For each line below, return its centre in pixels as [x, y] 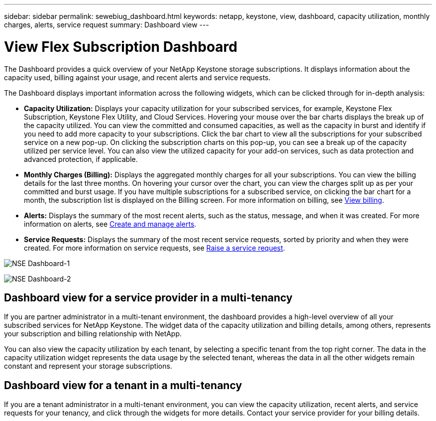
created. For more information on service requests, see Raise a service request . [155, 248]
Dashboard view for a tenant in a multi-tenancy [123, 385]
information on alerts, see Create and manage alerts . [110, 224]
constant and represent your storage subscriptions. [88, 366]
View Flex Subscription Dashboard [121, 47]
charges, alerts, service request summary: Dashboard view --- [107, 25]
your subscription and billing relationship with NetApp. [93, 334]
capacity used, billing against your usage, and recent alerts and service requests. [137, 77]
